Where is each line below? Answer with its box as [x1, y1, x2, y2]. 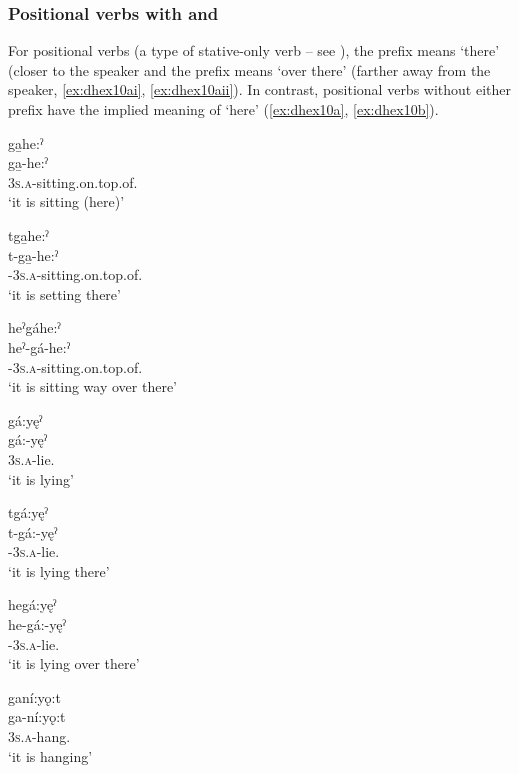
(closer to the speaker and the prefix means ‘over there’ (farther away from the [8, 59, 491, 80]
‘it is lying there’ [8, 560, 110, 581]
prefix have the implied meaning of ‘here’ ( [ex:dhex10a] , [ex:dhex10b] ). [8, 99, 439, 119]
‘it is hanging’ [8, 745, 93, 766]
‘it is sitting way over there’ [8, 376, 177, 397]
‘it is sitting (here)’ [8, 191, 125, 212]
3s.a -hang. [8, 726, 71, 747]
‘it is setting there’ [8, 283, 121, 304]
